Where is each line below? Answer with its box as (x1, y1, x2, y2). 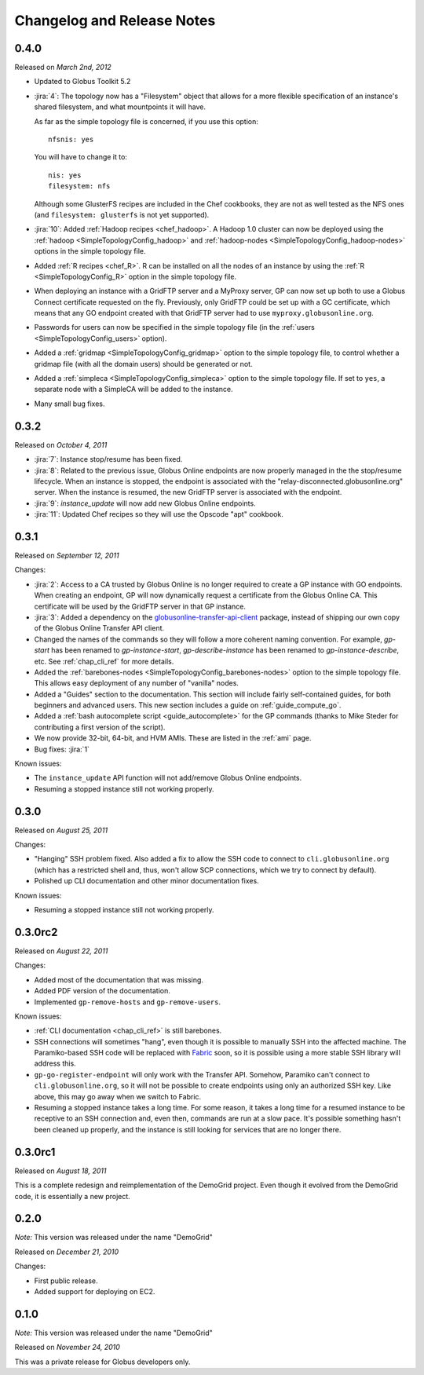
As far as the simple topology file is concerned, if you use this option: (34, 116, 259, 126)
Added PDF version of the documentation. (34, 986, 170, 996)
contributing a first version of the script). (34, 722, 166, 732)
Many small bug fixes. (34, 399, 105, 408)
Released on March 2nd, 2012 (14, 63, 111, 72)
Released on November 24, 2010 (14, 1343, 121, 1352)
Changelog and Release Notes (14, 12, 216, 29)
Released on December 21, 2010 (14, 1247, 119, 1256)
